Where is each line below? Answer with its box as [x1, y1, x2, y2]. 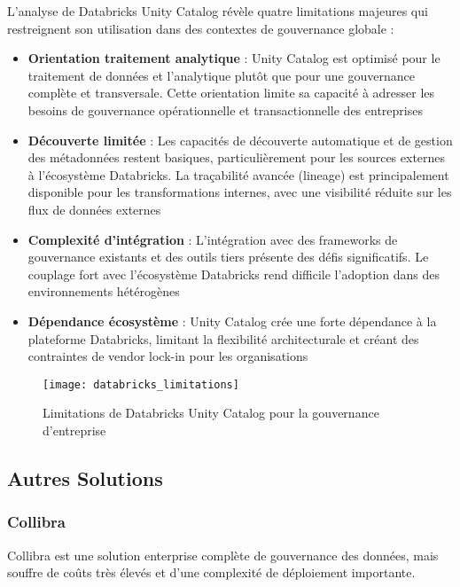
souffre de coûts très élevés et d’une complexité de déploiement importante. [7, 563, 416, 582]
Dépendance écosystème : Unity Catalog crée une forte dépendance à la [27, 311, 437, 330]
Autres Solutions [7, 464, 163, 491]
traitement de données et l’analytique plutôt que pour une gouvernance [27, 66, 415, 84]
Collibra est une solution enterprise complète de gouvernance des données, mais [7, 545, 439, 564]
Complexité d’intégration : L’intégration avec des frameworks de [27, 230, 398, 248]
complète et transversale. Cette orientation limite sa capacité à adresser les [27, 83, 435, 102]
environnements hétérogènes [27, 282, 180, 301]
